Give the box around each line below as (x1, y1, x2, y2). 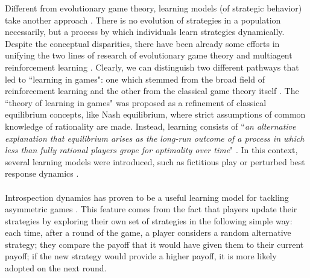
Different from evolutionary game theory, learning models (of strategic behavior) (5, 2, 302, 14)
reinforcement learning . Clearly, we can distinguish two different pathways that (5, 60, 299, 73)
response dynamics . (5, 167, 79, 180)
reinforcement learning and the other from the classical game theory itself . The (5, 84, 299, 97)
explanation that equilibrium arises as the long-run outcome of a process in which (5, 131, 305, 144)
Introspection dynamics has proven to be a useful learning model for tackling (5, 191, 289, 203)
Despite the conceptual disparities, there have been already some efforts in (5, 37, 280, 49)
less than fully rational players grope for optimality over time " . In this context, (5, 144, 298, 156)
